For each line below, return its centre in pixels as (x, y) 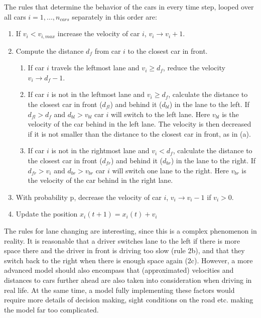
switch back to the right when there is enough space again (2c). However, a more (128, 260)
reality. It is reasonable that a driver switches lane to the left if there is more (122, 240)
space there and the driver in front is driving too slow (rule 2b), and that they (124, 250)
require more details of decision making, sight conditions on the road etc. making (129, 300)
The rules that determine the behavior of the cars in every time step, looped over (129, 7)
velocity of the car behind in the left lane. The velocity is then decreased (140, 124)
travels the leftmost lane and (95, 68)
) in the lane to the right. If (213, 160)
